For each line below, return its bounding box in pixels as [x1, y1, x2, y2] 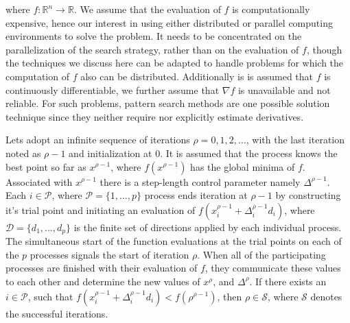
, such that [27, 289, 73, 303]
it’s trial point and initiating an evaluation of [5, 202, 196, 217]
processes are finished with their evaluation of [5, 261, 198, 275]
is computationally [232, 2, 310, 16]
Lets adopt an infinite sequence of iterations [5, 132, 190, 147]
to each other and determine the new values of [5, 274, 200, 288]
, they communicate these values [205, 261, 341, 275]
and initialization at [69, 145, 152, 160]
